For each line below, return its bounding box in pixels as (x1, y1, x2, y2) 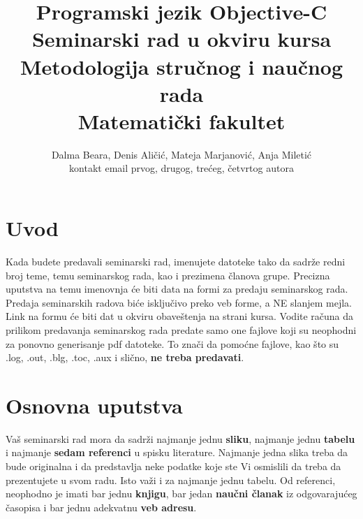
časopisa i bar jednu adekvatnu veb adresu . (6, 499, 197, 514)
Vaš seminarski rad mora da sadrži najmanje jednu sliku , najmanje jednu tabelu (6, 431, 355, 446)
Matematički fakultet (77, 106, 286, 135)
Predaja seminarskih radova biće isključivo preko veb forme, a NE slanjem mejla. (6, 295, 352, 309)
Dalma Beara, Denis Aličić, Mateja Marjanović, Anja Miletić (51, 147, 312, 161)
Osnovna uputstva (6, 390, 183, 419)
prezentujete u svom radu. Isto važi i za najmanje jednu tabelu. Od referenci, (6, 472, 336, 487)
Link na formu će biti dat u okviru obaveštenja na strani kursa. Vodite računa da (6, 309, 354, 323)
